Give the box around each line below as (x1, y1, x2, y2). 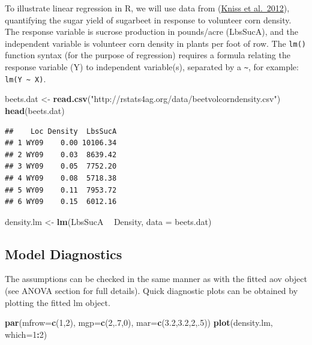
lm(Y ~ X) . (5, 72, 46, 85)
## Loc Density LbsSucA (5, 127, 117, 136)
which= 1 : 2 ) (5, 328, 47, 340)
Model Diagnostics (5, 244, 122, 263)
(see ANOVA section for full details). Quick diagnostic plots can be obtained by (5, 284, 298, 297)
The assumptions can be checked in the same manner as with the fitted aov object (5, 272, 307, 285)
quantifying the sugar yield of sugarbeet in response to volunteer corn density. (5, 13, 292, 26)
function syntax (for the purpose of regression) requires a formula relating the (5, 49, 290, 61)
